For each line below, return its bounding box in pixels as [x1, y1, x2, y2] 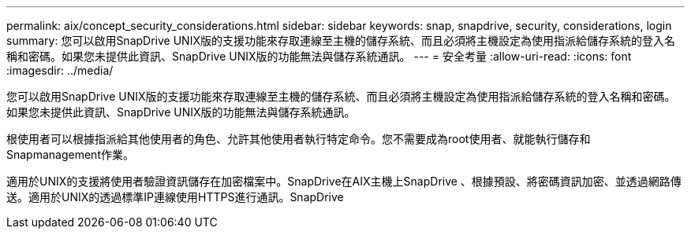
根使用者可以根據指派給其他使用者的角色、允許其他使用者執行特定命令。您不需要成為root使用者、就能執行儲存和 [6, 132, 591, 145]
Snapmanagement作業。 [6, 148, 134, 161]
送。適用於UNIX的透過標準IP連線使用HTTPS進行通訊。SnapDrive [6, 190, 344, 204]
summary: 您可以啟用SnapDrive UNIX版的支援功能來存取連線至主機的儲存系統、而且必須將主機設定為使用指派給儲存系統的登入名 [6, 34, 675, 47]
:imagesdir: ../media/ [6, 64, 114, 77]
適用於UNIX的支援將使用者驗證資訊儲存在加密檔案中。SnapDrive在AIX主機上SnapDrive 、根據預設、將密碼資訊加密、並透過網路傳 [6, 174, 682, 188]
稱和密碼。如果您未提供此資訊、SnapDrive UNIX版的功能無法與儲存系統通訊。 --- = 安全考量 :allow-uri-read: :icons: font [6, 50, 632, 63]
